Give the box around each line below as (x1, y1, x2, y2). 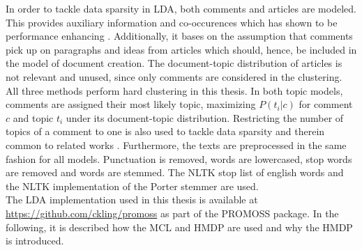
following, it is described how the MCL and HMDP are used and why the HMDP (6, 219, 353, 234)
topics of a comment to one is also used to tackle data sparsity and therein (6, 124, 325, 139)
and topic (13, 110, 54, 125)
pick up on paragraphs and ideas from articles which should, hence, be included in (6, 42, 357, 56)
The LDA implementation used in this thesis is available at (6, 192, 258, 207)
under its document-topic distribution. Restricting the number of (66, 110, 344, 125)
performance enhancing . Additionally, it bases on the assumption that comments (6, 29, 353, 43)
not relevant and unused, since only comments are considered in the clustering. (6, 69, 342, 84)
